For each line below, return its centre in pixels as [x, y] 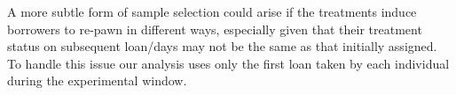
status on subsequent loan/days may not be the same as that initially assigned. [222, 46]
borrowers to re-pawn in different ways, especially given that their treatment [215, 29]
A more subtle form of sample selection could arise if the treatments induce [212, 11]
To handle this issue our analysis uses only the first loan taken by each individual [228, 63]
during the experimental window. [97, 80]
